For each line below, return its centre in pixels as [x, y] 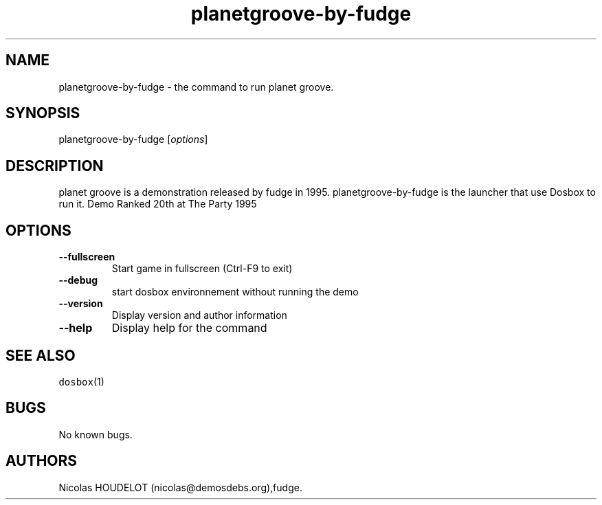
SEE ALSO [41, 355]
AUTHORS [42, 461]
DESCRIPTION [55, 166]
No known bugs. [96, 434]
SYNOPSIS [43, 113]
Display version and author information [199, 315]
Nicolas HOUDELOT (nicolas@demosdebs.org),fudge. [180, 487]
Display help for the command [189, 328]
